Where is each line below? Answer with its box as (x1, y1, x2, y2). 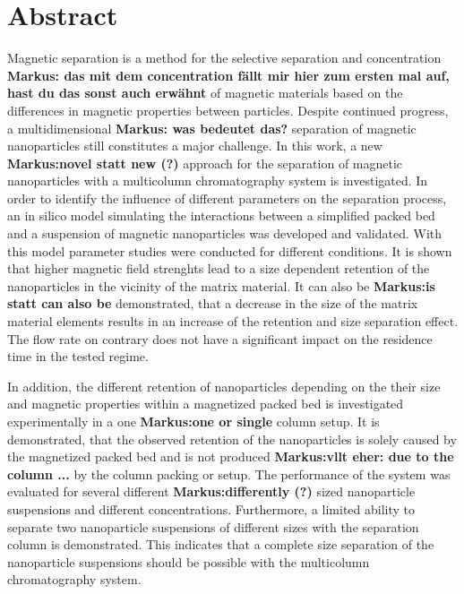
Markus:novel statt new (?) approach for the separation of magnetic (7, 153, 403, 172)
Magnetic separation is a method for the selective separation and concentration (7, 48, 442, 67)
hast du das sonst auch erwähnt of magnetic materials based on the (7, 83, 403, 102)
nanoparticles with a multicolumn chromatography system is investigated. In (7, 171, 428, 190)
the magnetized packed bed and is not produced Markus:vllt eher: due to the (7, 447, 454, 466)
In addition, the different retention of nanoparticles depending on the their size (7, 376, 441, 395)
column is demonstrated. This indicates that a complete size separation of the (7, 535, 434, 554)
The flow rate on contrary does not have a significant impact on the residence (7, 329, 433, 348)
